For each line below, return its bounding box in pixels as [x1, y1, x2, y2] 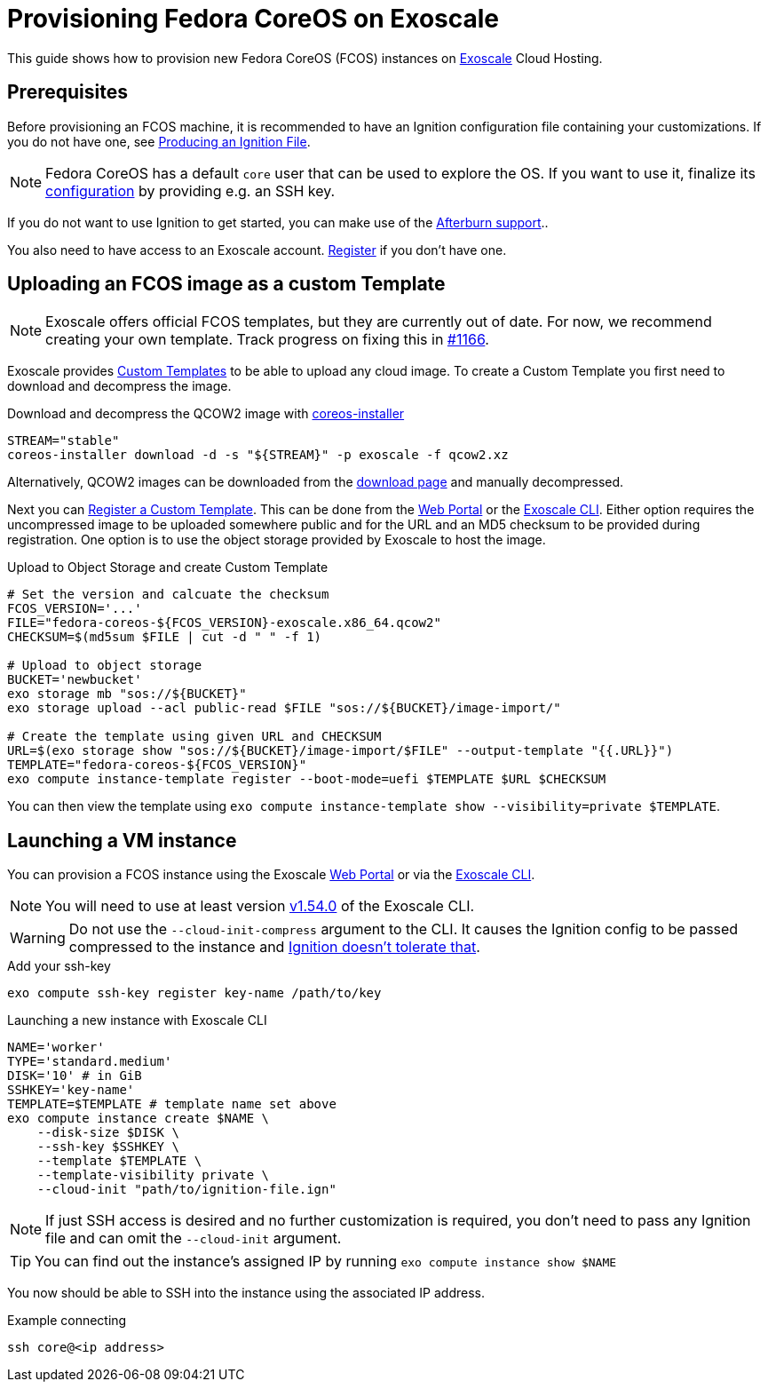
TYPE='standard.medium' [7, 1054, 172, 1069]
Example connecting [7, 1313, 127, 1329]
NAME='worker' [7, 1040, 105, 1055]
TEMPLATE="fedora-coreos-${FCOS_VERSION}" [7, 758, 307, 773]
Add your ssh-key [7, 958, 111, 974]
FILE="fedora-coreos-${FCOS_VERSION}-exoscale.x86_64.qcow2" [7, 615, 441, 631]
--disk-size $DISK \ [36, 1125, 179, 1140]
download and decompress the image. [7, 378, 232, 394]
